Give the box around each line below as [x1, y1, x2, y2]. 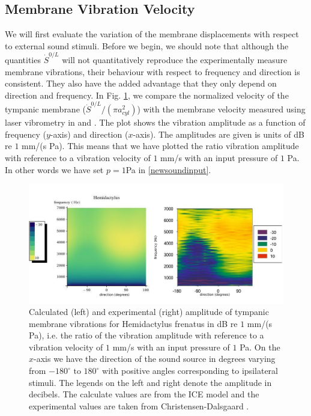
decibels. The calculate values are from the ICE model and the [29, 388, 259, 400]
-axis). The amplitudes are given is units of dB [133, 127, 305, 140]
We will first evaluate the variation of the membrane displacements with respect [5, 28, 299, 40]
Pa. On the [240, 340, 280, 353]
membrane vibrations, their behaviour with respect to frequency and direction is [5, 65, 300, 78]
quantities [5, 54, 41, 66]
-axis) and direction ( [50, 127, 128, 140]
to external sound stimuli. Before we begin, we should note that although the [5, 39, 289, 52]
